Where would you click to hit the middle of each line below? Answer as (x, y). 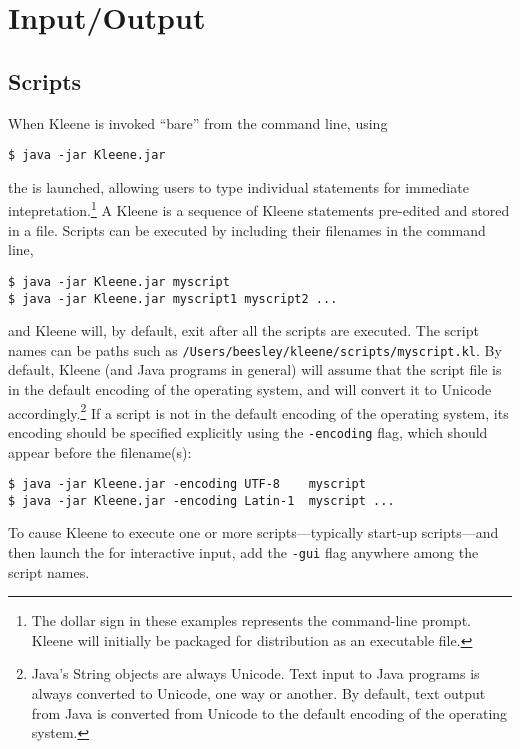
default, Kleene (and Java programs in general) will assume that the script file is (255, 369)
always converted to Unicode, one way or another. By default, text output (258, 693)
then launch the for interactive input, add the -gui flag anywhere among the (243, 552)
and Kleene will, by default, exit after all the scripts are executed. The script (243, 330)
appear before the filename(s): (100, 451)
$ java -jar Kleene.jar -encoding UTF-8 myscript (187, 484)
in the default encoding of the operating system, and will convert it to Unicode (250, 389)
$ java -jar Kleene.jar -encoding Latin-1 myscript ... (201, 500)
